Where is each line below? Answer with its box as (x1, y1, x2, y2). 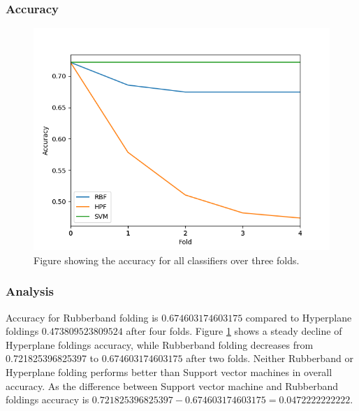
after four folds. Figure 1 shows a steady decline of (126, 324, 342, 338)
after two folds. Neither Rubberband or (186, 351, 353, 366)
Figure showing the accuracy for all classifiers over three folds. (34, 252, 300, 267)
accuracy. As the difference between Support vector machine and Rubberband (6, 378, 339, 393)
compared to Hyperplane (245, 310, 352, 324)
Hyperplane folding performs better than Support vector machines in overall (6, 365, 332, 379)
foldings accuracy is (6, 392, 89, 407)
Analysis (6, 282, 54, 300)
